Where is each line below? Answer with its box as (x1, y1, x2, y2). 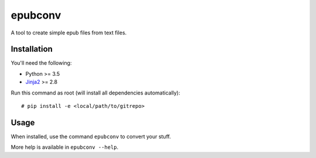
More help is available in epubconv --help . (11, 143, 119, 151)
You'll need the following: (11, 59, 72, 66)
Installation (11, 44, 53, 54)
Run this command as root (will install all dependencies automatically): (11, 89, 181, 96)
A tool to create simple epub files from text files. (11, 29, 127, 36)
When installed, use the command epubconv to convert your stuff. (11, 133, 171, 140)
